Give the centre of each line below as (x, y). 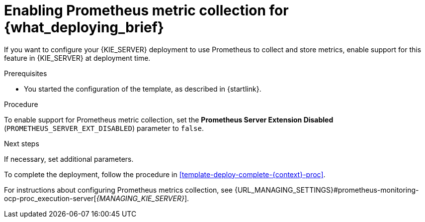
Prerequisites (26, 73)
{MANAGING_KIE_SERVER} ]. (143, 198)
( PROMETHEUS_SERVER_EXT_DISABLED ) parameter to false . (104, 128)
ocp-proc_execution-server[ (50, 198)
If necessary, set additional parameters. (69, 159)
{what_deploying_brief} (84, 27)
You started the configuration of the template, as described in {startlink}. (143, 89)
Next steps (22, 143)
